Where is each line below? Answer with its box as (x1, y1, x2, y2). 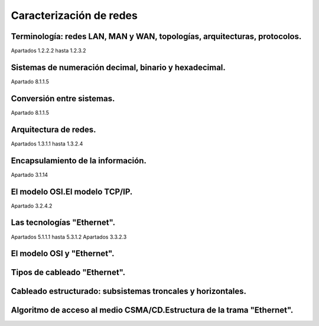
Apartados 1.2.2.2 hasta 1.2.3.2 (11, 47, 86, 54)
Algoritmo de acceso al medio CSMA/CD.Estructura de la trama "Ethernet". (11, 305, 294, 315)
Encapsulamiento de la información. (11, 156, 147, 166)
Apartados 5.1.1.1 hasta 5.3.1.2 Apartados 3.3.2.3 (11, 233, 127, 240)
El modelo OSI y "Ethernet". (11, 248, 115, 259)
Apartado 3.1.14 (11, 171, 48, 178)
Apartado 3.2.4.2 (11, 202, 53, 209)
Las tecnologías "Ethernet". (11, 218, 115, 228)
